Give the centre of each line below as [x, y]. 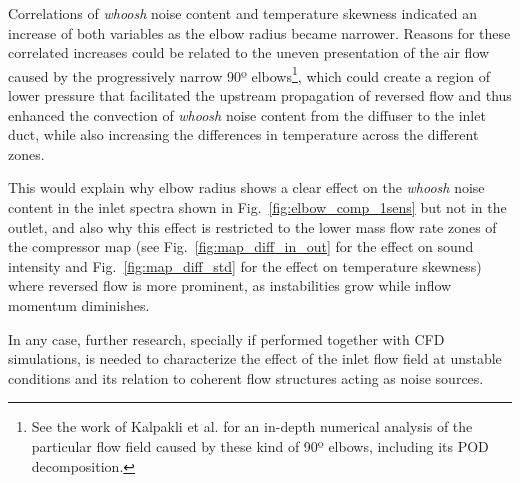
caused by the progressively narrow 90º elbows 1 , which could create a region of [249, 74]
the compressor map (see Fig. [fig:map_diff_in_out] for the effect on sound [241, 246]
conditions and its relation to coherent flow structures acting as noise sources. [246, 377]
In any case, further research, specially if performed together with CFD [226, 338]
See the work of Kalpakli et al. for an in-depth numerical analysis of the [252, 426]
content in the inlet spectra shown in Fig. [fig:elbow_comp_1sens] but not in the [257, 207]
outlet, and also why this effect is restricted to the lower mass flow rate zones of [252, 226]
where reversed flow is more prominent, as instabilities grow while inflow [230, 285]
